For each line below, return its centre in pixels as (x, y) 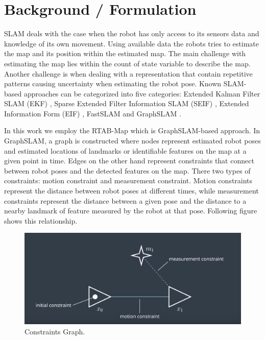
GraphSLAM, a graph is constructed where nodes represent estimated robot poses (132, 141)
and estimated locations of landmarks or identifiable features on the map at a (125, 150)
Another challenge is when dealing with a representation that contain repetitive (128, 73)
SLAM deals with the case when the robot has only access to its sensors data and (132, 33)
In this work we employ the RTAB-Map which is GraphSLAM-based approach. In (132, 130)
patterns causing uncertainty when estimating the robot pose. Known (113, 83)
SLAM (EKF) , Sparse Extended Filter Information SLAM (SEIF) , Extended (127, 103)
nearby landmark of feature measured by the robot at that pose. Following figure (131, 211)
